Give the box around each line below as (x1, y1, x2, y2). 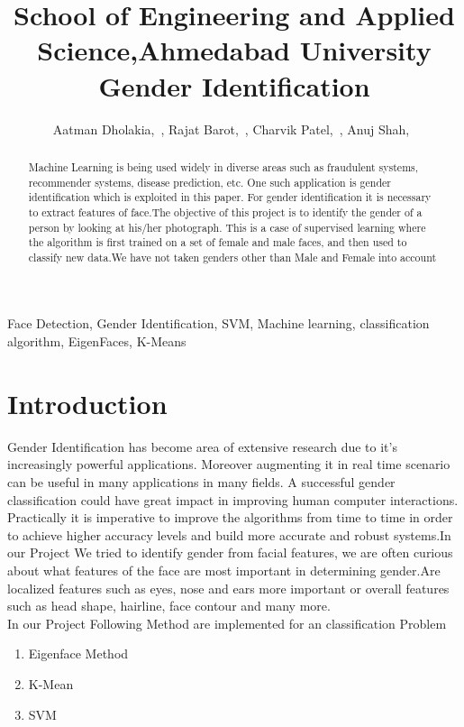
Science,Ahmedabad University (37, 32, 432, 69)
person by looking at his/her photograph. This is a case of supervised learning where (28, 219, 426, 235)
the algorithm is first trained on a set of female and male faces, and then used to (28, 235, 407, 250)
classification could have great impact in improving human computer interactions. (7, 490, 459, 509)
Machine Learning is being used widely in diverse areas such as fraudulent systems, (28, 159, 419, 174)
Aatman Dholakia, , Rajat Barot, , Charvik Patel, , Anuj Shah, (52, 119, 410, 138)
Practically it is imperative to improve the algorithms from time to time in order (7, 508, 453, 527)
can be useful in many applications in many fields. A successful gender (7, 472, 396, 491)
